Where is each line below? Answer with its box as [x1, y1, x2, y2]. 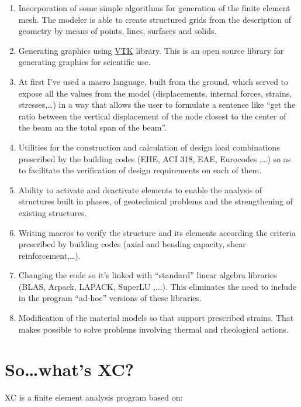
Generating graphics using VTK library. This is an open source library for [18, 44, 284, 56]
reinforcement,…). [18, 249, 81, 261]
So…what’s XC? [5, 357, 134, 381]
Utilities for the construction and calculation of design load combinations [18, 141, 280, 153]
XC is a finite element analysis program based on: [5, 391, 183, 403]
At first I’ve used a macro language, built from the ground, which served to [18, 75, 289, 87]
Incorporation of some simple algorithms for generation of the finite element [18, 2, 290, 13]
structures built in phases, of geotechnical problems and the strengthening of [18, 195, 293, 207]
